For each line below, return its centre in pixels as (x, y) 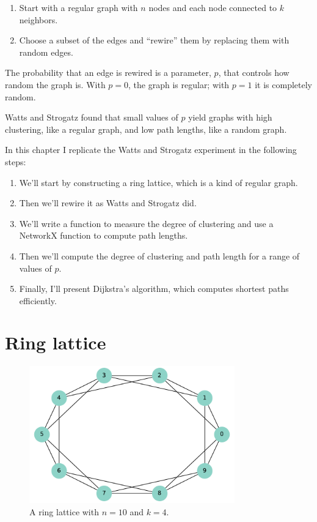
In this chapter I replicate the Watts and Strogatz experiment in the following (151, 150)
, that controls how (254, 73)
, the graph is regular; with (179, 84)
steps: (16, 161)
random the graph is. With (55, 84)
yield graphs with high (230, 117)
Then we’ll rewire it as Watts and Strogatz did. (108, 203)
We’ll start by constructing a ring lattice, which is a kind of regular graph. (158, 182)
